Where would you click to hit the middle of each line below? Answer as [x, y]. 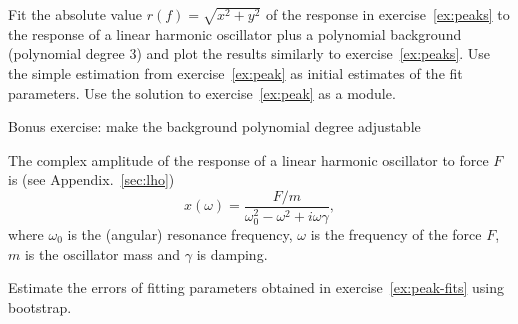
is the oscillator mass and [102, 253]
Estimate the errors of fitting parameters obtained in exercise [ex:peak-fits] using [256, 287]
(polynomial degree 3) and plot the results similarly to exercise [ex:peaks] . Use [249, 53]
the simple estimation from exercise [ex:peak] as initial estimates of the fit [235, 72]
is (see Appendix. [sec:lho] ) [91, 179]
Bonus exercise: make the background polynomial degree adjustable [214, 126]
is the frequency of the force [396, 234]
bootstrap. [40, 306]
